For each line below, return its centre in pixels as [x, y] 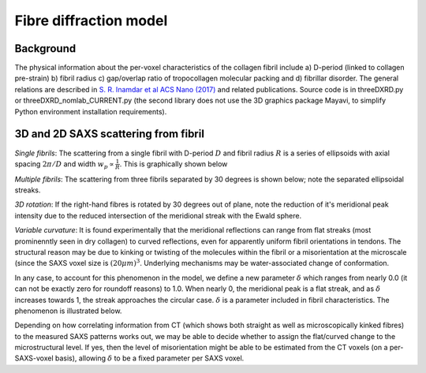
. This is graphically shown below [174, 164]
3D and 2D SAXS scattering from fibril [110, 134]
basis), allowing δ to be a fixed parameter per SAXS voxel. [149, 358]
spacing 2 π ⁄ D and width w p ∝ [64, 164]
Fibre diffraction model [91, 21]
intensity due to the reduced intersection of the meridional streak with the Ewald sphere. [158, 215]
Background [45, 48]
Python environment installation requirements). [91, 111]
